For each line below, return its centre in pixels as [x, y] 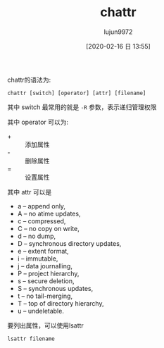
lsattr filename [31, 339]
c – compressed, [42, 221]
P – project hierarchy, [48, 273]
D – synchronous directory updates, [69, 243]
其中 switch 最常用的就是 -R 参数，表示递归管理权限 [82, 107]
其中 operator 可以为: [38, 122]
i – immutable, [38, 259]
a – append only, [41, 206]
